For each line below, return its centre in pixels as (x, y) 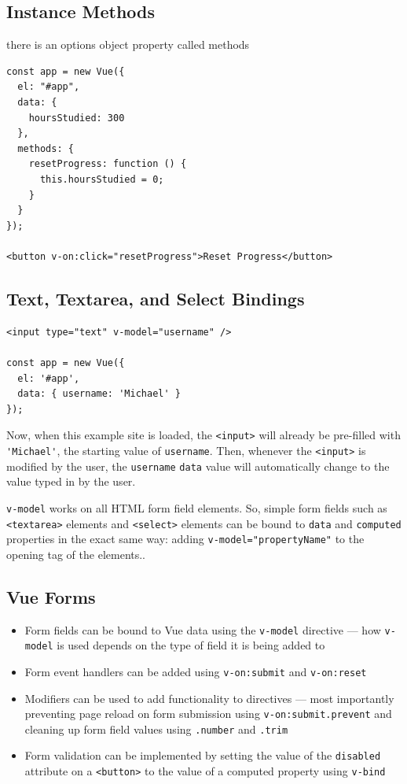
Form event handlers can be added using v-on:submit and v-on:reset (196, 671)
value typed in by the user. (71, 481)
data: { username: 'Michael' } (99, 394)
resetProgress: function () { (108, 164)
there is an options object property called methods (128, 44)
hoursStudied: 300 (77, 118)
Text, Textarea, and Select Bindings (156, 298)
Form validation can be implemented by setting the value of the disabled (203, 755)
